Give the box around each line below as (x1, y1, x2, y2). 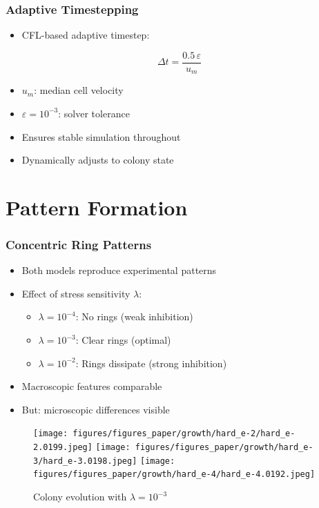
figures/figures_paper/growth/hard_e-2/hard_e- (72, 429, 296, 439)
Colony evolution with (33, 489, 127, 504)
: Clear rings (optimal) (75, 333, 171, 347)
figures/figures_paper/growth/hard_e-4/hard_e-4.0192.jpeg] (33, 469, 316, 480)
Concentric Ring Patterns (6, 236, 152, 253)
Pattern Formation (6, 193, 188, 221)
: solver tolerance (58, 106, 130, 120)
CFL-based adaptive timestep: (21, 28, 150, 42)
